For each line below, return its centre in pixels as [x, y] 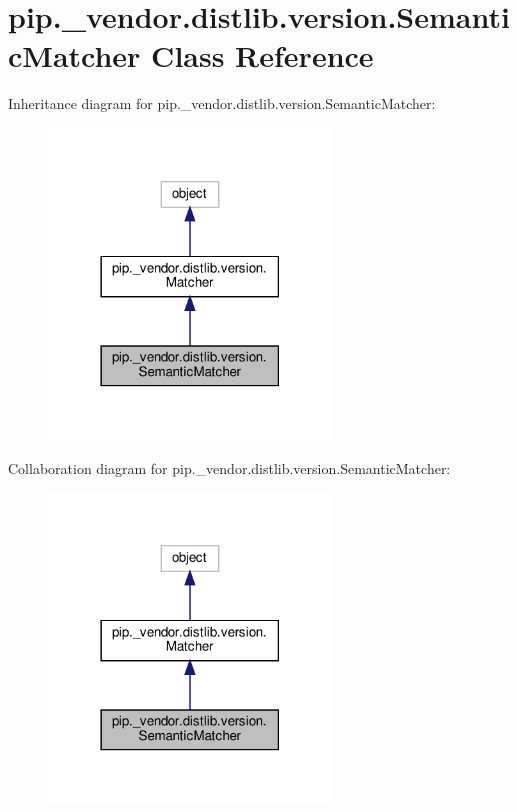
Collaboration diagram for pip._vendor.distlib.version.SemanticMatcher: [229, 467]
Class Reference [262, 55]
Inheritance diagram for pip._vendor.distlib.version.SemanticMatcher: [222, 103]
